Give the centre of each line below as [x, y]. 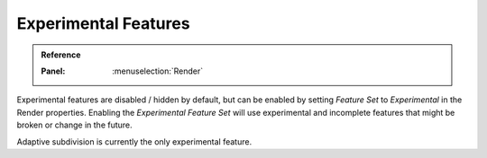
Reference [61, 55]
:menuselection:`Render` [158, 71]
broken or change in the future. [74, 125]
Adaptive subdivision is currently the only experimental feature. [134, 141]
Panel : [53, 71]
